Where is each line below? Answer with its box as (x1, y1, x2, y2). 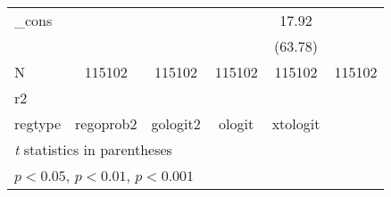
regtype (14, 113, 62, 134)
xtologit (271, 113, 320, 134)
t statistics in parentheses (14, 139, 172, 160)
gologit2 (151, 113, 201, 134)
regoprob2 (75, 113, 137, 134)
